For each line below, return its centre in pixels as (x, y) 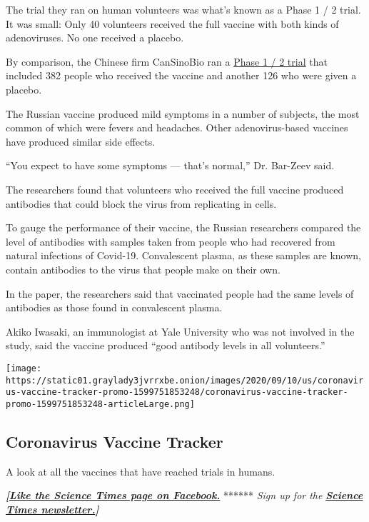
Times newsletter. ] (52, 509)
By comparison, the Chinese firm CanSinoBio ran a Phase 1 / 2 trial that (167, 61)
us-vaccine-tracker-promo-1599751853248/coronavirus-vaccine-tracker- (177, 392)
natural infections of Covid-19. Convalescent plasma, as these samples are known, (183, 255)
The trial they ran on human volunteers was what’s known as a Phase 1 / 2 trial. (183, 9)
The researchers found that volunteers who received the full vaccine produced (175, 189)
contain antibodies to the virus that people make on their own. (143, 269)
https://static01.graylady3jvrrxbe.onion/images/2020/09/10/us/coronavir (185, 380)
